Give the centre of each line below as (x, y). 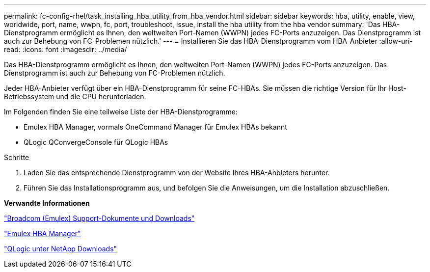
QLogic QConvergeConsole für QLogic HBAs (96, 142)
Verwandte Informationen (47, 203)
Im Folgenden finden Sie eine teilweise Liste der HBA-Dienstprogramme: (121, 112)
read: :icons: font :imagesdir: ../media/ (66, 49)
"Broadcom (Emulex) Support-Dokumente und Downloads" (99, 218)
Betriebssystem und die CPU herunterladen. (75, 96)
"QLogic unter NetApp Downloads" (61, 249)
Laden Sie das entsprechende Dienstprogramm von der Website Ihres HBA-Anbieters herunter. (177, 173)
